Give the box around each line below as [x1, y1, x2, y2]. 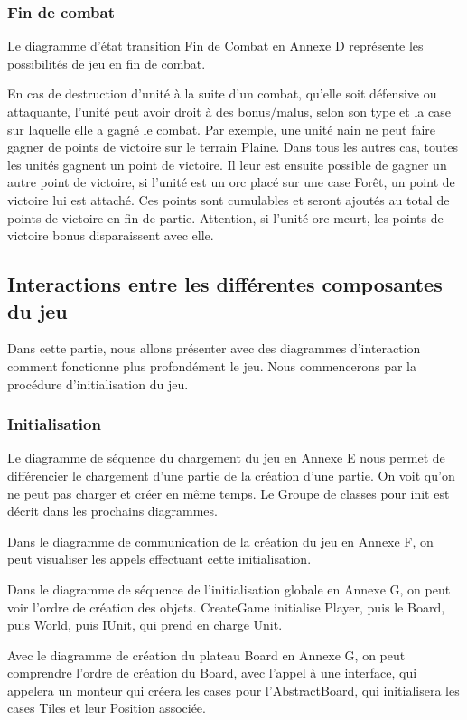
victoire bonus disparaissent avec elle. [7, 226, 214, 245]
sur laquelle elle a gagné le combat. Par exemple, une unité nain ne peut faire [7, 119, 436, 138]
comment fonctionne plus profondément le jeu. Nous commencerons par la [7, 356, 416, 375]
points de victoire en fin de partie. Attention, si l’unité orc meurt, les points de [7, 208, 444, 227]
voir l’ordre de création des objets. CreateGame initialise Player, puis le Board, [7, 597, 445, 616]
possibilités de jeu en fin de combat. [7, 53, 206, 72]
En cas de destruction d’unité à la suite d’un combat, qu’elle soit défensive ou [7, 84, 437, 103]
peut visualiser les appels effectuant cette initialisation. [7, 549, 312, 568]
